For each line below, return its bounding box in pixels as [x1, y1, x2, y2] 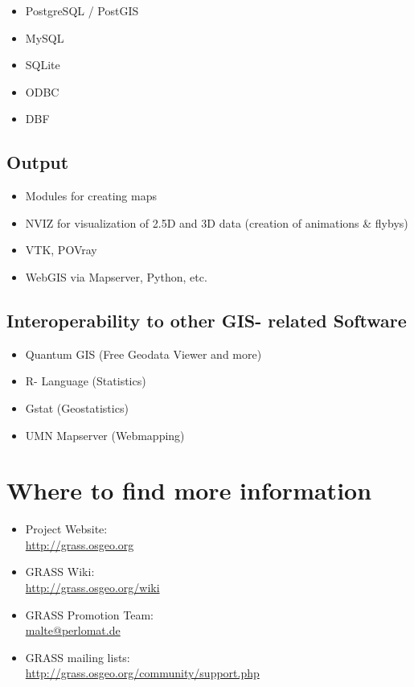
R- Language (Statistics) [25, 372, 146, 389]
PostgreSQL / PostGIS [25, 2, 139, 19]
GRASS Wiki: [25, 563, 95, 580]
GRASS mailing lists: [25, 648, 130, 665]
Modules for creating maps [25, 187, 157, 204]
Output [6, 150, 69, 175]
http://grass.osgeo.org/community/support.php [25, 664, 260, 681]
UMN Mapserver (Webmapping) [25, 426, 185, 443]
